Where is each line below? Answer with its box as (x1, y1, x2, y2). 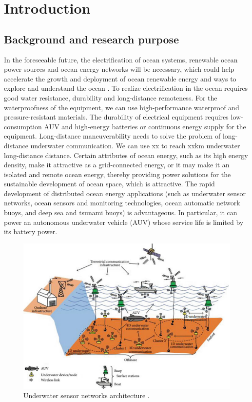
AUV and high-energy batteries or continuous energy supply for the (44, 121, 246, 131)
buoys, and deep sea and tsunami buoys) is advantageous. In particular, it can (4, 207, 237, 218)
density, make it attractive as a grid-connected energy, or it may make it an (4, 160, 230, 170)
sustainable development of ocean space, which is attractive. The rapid (4, 179, 215, 189)
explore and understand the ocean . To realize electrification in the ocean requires (4, 83, 248, 93)
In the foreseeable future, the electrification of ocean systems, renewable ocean (4, 54, 238, 64)
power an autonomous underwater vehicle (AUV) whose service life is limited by (4, 217, 244, 227)
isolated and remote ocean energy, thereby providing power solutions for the (4, 169, 231, 179)
